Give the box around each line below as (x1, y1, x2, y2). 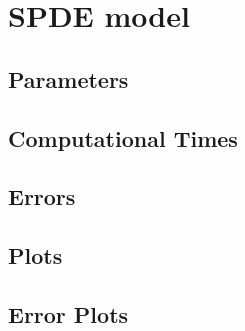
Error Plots (8, 298, 129, 329)
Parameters (8, 63, 129, 94)
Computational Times (8, 122, 238, 153)
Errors (8, 181, 76, 212)
